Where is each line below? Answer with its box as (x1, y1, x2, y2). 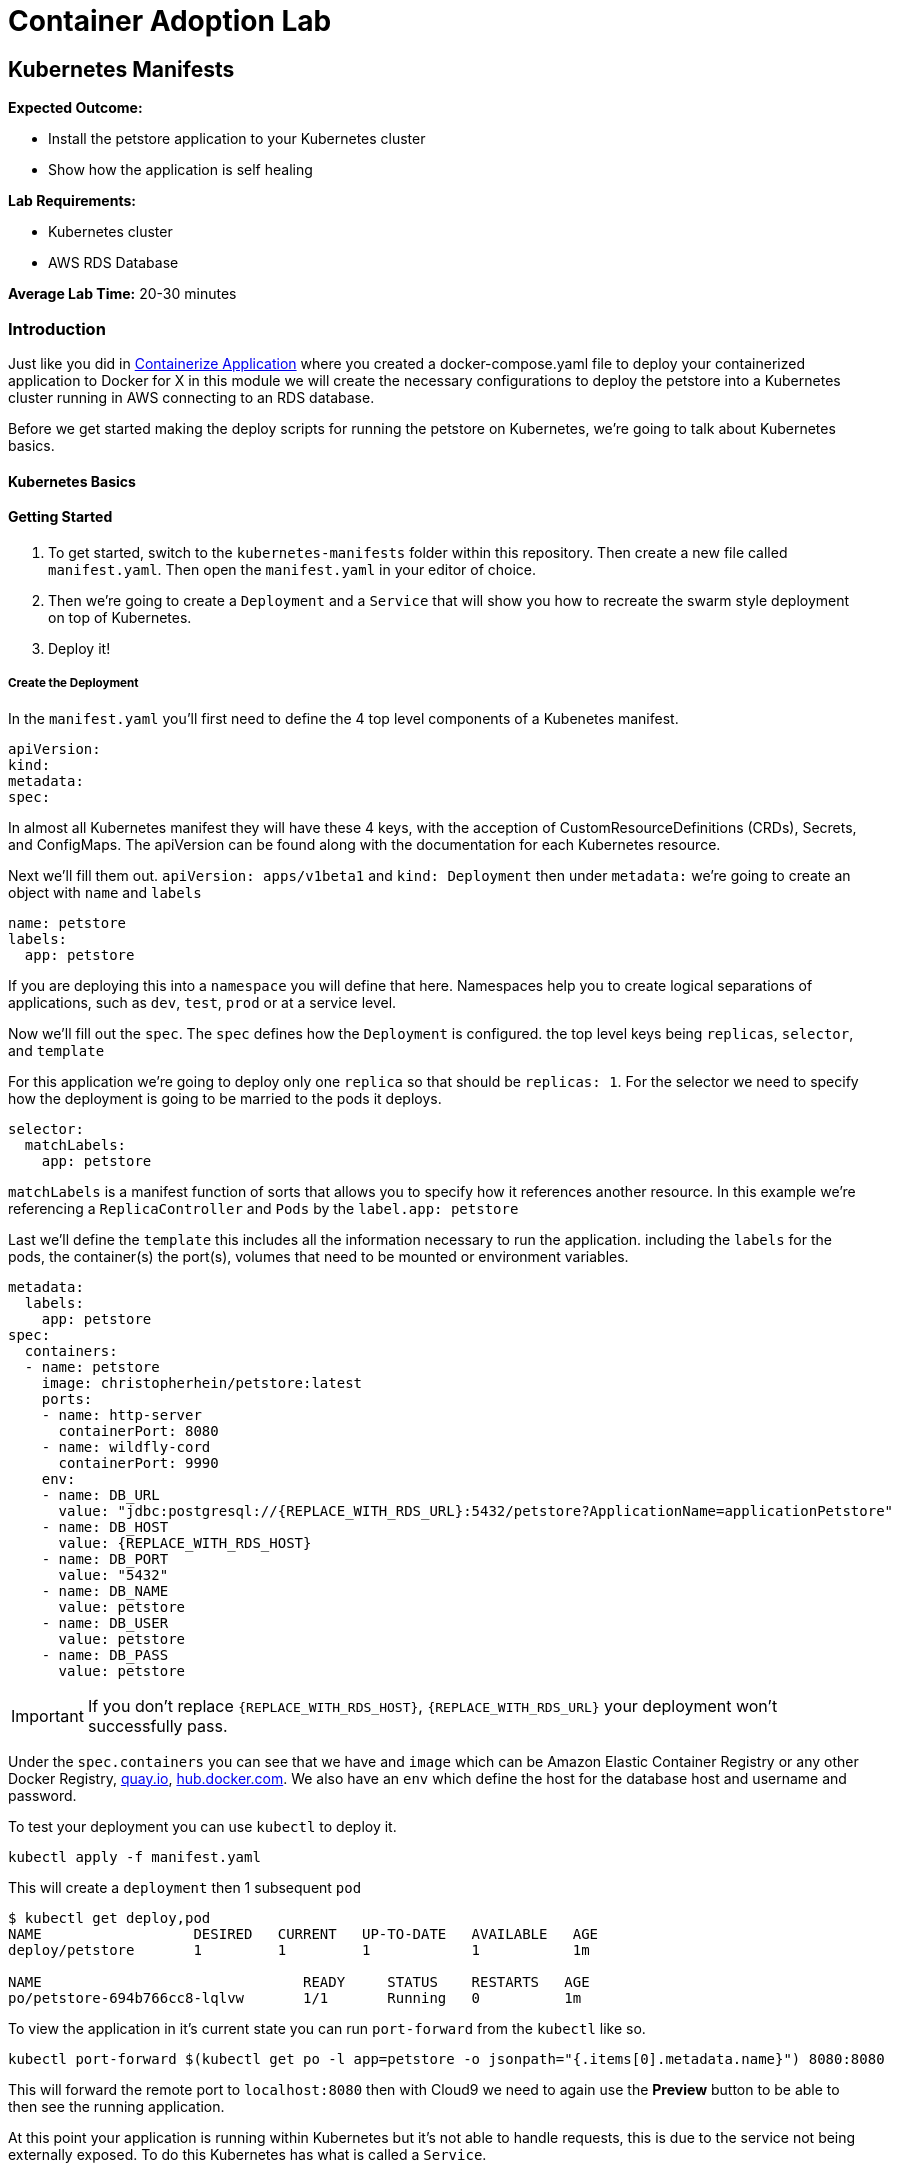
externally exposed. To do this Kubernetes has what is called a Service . (8, 2145, 487, 2163)
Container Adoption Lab (8, 4, 332, 38)
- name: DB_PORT (41, 1550, 169, 1567)
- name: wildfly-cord (41, 1438, 211, 1455)
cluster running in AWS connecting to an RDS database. (8, 388, 375, 406)
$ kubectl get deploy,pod (8, 1909, 211, 1926)
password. (8, 1786, 77, 1804)
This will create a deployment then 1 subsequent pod (8, 1878, 362, 1896)
